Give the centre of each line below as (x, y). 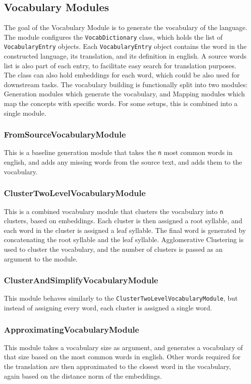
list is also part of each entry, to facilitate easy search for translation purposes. (120, 65)
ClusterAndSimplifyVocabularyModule (81, 280)
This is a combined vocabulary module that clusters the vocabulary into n (114, 211)
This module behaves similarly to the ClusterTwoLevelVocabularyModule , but (121, 298)
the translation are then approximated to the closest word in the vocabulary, (118, 366)
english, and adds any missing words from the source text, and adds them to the (123, 162)
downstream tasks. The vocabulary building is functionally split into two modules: (126, 84)
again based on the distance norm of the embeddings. (83, 376)
